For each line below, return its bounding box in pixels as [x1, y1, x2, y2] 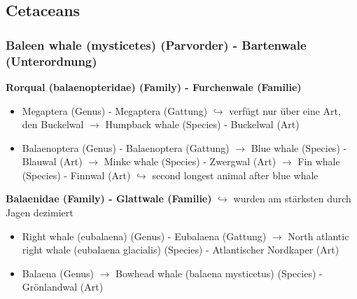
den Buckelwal [22, 117, 84, 132]
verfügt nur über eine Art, [229, 103, 341, 118]
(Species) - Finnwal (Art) [22, 167, 131, 182]
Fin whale [297, 154, 340, 169]
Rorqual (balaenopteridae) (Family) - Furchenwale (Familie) [6, 79, 302, 94]
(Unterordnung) [6, 52, 97, 69]
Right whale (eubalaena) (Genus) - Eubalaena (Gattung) [22, 228, 267, 243]
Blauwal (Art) [22, 154, 83, 169]
